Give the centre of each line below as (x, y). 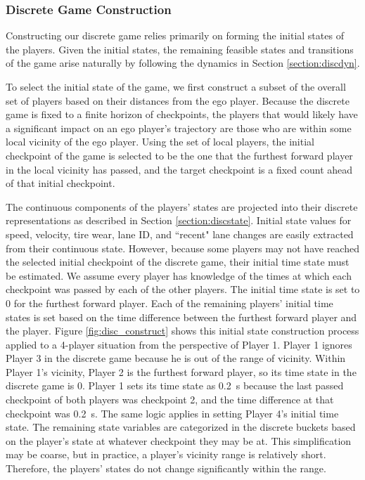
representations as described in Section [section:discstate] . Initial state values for (179, 220)
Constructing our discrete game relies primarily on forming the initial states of (175, 35)
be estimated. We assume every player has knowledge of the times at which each (179, 275)
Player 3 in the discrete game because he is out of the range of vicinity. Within (176, 358)
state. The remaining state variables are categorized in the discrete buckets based (181, 427)
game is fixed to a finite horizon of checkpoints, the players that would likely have (182, 114)
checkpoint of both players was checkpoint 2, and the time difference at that (170, 400)
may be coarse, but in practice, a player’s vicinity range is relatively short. (166, 454)
